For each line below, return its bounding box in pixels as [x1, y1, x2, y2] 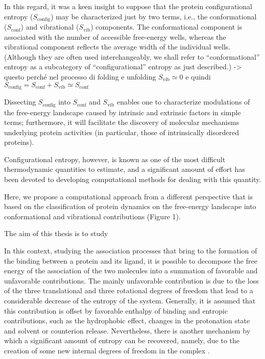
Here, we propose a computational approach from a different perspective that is [4, 191, 253, 201]
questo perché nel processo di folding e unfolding [4, 71, 156, 82]
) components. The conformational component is [90, 21, 243, 32]
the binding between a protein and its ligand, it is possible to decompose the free [4, 255, 257, 266]
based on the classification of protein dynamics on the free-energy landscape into [4, 201, 256, 212]
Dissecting [4, 96, 36, 107]
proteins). [4, 137, 34, 147]
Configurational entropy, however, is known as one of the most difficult [4, 153, 226, 164]
